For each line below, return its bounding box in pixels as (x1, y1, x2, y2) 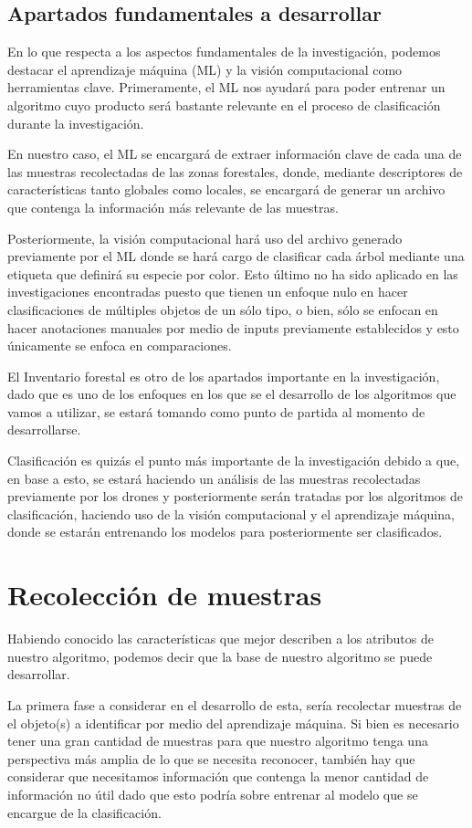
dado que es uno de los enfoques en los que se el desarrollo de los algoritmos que (7, 384, 456, 404)
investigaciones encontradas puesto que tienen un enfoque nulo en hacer (7, 282, 408, 301)
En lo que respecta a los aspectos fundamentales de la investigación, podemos (7, 42, 441, 61)
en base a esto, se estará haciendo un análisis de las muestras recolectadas (7, 468, 421, 487)
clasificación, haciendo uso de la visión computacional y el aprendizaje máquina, (7, 504, 455, 523)
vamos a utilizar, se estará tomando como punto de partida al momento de (7, 402, 425, 421)
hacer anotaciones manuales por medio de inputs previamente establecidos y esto (7, 318, 459, 337)
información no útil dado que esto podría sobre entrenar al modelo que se (7, 784, 418, 803)
